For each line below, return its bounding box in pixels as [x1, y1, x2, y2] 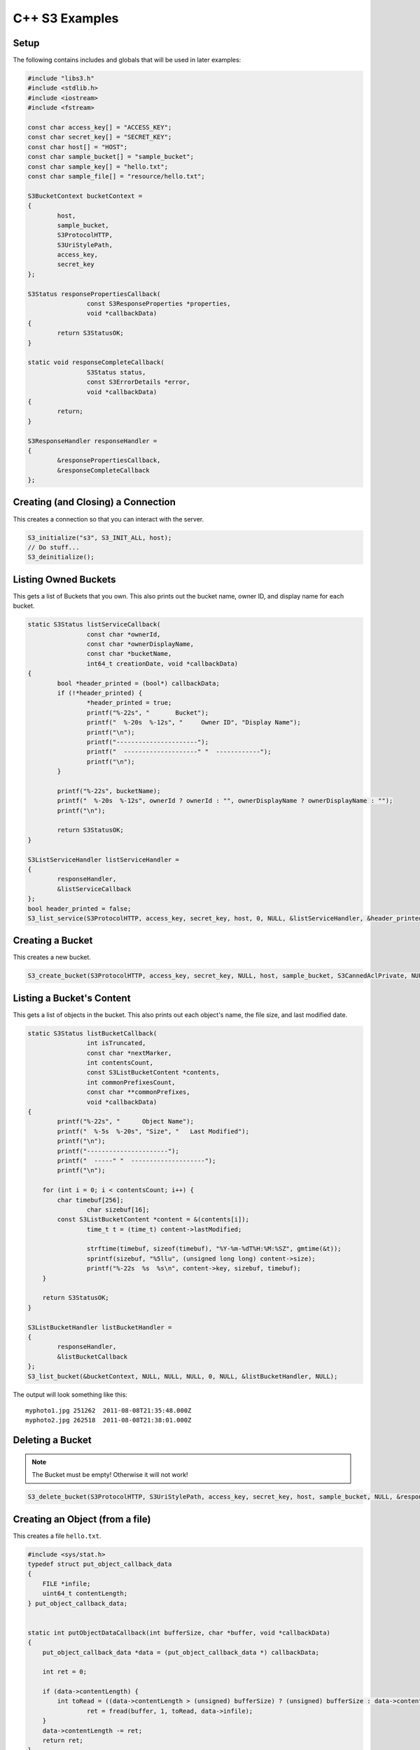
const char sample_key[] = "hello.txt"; [27, 162, 168, 171]
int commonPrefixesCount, [86, 1078, 176, 1086]
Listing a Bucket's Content [13, 992, 131, 1004]
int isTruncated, [86, 1039, 146, 1047]
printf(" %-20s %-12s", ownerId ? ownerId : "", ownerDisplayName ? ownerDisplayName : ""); [57, 797, 393, 805]
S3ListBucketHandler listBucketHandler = [27, 1323, 172, 1331]
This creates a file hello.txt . [13, 1532, 101, 1540]
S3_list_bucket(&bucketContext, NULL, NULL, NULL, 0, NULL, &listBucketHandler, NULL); [27, 1372, 338, 1380]
